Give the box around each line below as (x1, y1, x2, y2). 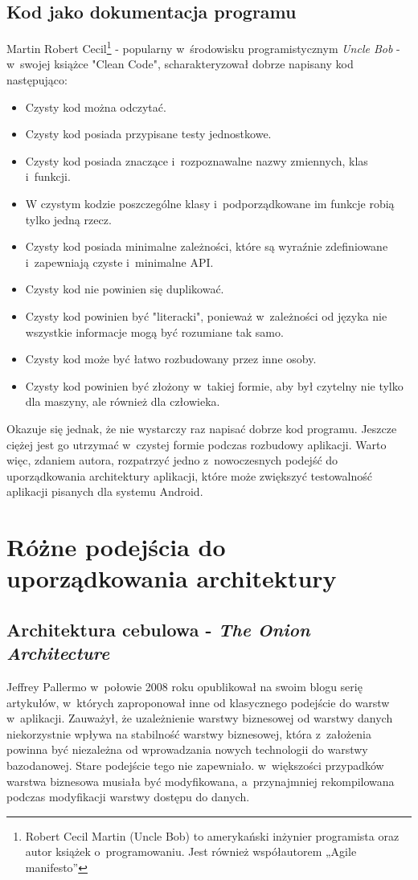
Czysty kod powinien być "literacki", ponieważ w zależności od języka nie (25, 307, 387, 324)
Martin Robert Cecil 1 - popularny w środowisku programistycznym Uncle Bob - (6, 38, 400, 56)
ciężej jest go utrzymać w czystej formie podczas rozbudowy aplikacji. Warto (6, 436, 387, 452)
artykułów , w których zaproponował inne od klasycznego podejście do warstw (6, 694, 390, 710)
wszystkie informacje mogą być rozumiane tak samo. (25, 323, 284, 340)
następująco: (6, 72, 68, 88)
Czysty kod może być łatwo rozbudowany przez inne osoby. (25, 350, 317, 367)
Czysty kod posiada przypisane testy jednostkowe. (25, 125, 272, 142)
